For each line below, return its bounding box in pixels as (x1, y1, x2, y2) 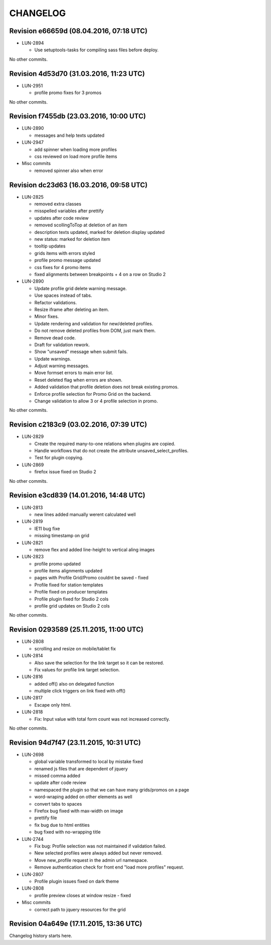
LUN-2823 (22, 554, 44, 560)
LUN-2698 (22, 751, 44, 757)
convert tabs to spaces (34, 801, 82, 807)
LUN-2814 (22, 653, 43, 659)
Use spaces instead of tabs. (34, 292, 92, 299)
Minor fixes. (34, 313, 59, 319)
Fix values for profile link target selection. (34, 666, 120, 672)
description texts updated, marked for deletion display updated (34, 229, 165, 235)
